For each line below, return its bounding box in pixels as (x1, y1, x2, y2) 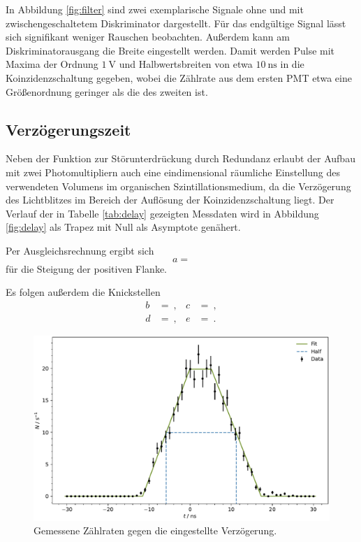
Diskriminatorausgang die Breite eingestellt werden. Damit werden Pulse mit (6, 43, 335, 57)
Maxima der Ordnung (6, 57, 98, 71)
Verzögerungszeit (6, 118, 131, 140)
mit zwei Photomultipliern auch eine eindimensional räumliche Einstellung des (6, 164, 341, 179)
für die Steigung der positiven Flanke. (6, 261, 167, 276)
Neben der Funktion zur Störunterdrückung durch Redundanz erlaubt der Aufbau (6, 151, 355, 166)
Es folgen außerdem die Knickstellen (6, 285, 161, 299)
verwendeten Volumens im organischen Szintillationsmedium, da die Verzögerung (6, 178, 351, 193)
